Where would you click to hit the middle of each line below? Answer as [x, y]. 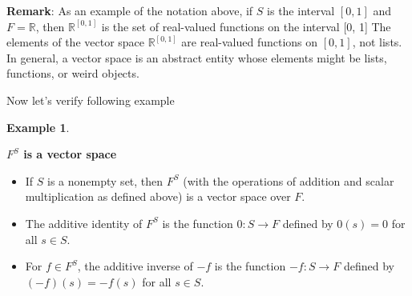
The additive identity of [84, 223]
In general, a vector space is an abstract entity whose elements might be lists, [197, 57]
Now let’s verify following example [91, 100]
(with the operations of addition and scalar [289, 180]
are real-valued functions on [250, 42]
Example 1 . [38, 127]
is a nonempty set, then [105, 180]
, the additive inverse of [135, 266]
